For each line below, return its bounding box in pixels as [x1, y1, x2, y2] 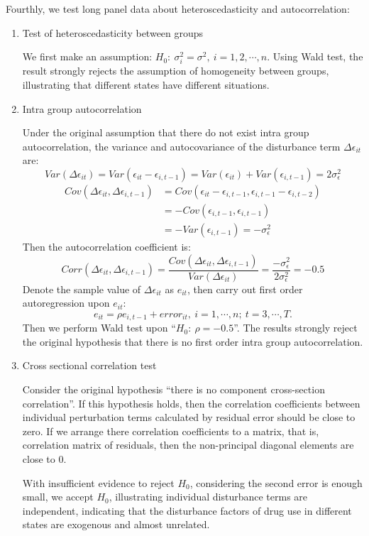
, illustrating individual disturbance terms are [109, 489, 308, 504]
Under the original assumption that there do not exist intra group [22, 125, 309, 140]
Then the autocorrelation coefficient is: [22, 239, 191, 253]
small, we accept [22, 489, 94, 504]
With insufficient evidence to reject [22, 475, 175, 490]
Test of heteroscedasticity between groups [22, 25, 204, 40]
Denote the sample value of [22, 281, 141, 296]
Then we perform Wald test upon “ [22, 320, 176, 335]
